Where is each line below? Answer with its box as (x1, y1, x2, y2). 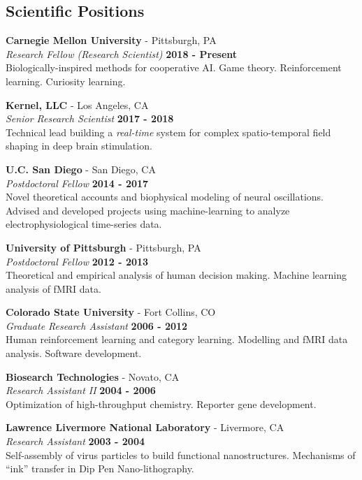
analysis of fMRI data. (6, 281, 101, 296)
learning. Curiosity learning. (6, 73, 126, 88)
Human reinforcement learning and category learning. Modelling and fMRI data (6, 332, 348, 347)
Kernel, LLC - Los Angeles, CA (6, 97, 149, 112)
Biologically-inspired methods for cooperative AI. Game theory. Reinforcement (6, 60, 342, 75)
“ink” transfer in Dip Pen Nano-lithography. (6, 461, 194, 476)
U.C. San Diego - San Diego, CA (6, 161, 156, 176)
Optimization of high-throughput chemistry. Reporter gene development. (6, 396, 317, 411)
